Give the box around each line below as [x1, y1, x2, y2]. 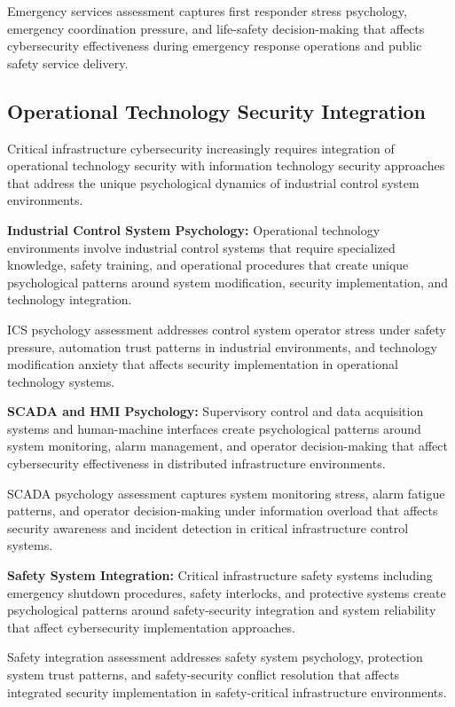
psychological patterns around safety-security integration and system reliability [7, 601, 436, 619]
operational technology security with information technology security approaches [7, 156, 445, 175]
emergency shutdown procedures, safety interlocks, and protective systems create [7, 583, 446, 601]
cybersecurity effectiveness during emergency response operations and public [7, 36, 422, 55]
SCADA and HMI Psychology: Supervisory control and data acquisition [7, 402, 424, 420]
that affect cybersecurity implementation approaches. [7, 617, 295, 636]
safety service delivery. [7, 53, 129, 72]
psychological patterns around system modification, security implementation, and [7, 272, 449, 291]
